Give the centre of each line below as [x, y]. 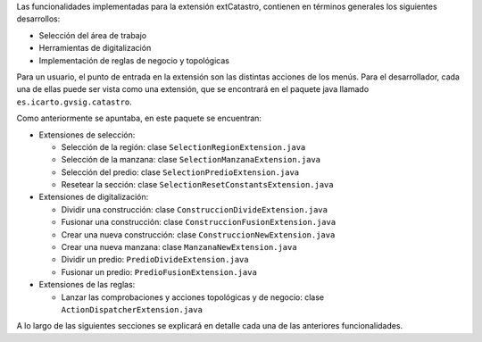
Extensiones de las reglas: [87, 285]
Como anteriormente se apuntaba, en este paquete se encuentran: [139, 118]
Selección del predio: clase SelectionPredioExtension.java [180, 172]
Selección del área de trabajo [93, 35]
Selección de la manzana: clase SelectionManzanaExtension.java [191, 160]
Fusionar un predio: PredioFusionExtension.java [159, 271]
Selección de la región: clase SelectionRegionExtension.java [183, 146]
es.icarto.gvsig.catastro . [75, 102]
